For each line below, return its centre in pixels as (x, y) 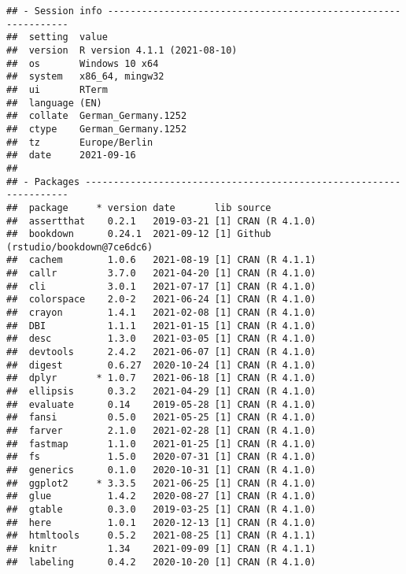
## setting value (57, 37)
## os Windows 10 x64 (83, 63)
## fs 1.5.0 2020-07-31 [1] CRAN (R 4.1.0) (161, 457)
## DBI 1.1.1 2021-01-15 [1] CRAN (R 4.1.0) (161, 326)
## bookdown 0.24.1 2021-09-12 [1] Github (139, 234)
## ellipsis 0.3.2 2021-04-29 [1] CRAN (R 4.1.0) (161, 392)
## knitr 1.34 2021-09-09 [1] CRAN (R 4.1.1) (161, 548)
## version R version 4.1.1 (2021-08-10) (122, 50)
